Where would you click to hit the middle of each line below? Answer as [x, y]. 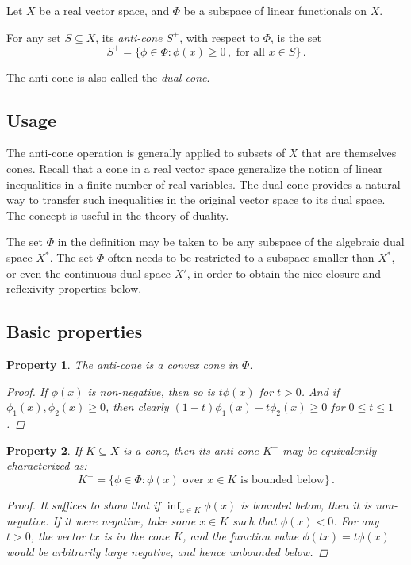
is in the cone [136, 536]
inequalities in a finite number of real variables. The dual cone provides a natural [204, 184]
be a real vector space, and [104, 10]
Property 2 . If [44, 450]
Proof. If [27, 391]
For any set [34, 37]
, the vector [58, 536]
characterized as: [47, 465]
